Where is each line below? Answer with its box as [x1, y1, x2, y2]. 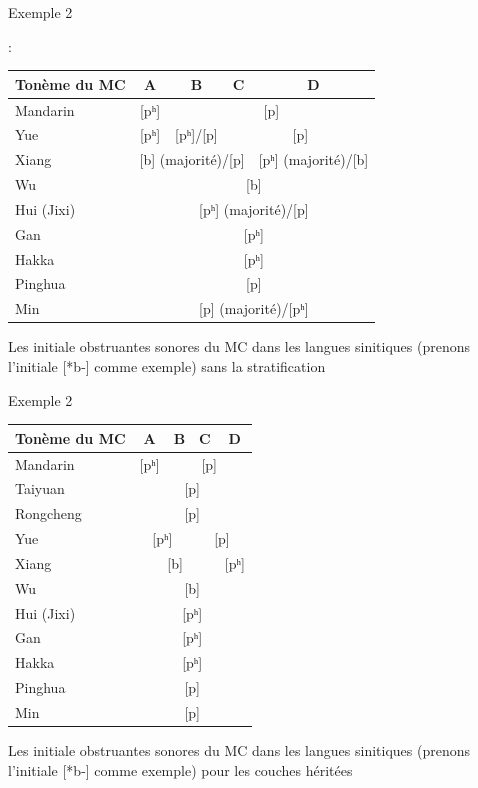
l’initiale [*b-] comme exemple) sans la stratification [8, 355, 326, 376]
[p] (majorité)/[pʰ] [199, 298, 309, 319]
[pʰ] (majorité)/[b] [258, 149, 369, 170]
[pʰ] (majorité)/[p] [199, 198, 309, 219]
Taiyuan [15, 478, 65, 499]
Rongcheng [15, 503, 82, 524]
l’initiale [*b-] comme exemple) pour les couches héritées [8, 759, 353, 780]
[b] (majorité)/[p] [139, 149, 245, 170]
